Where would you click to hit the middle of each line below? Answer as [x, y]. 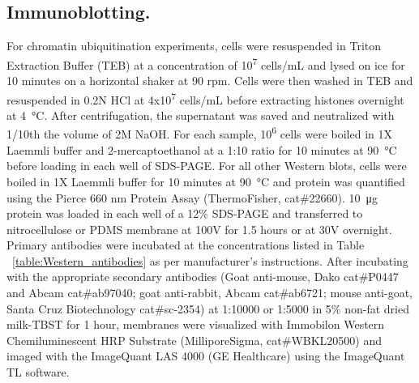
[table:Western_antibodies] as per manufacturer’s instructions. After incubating [210, 260]
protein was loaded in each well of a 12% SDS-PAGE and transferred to [185, 213]
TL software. [38, 372]
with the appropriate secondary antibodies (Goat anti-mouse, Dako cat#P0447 [203, 277]
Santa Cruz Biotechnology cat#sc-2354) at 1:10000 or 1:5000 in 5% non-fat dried [208, 308]
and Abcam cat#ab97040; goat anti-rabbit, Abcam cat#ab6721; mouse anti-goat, [210, 293]
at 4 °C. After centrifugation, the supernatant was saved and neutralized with [201, 115]
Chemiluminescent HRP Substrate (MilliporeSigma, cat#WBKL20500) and [195, 340]
